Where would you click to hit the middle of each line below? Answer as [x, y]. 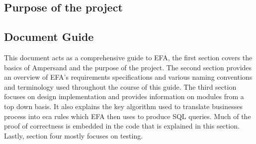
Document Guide [49, 37]
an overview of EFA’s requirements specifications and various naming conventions [128, 77]
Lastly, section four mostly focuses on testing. [74, 135]
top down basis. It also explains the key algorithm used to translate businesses [123, 106]
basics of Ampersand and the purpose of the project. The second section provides [128, 67]
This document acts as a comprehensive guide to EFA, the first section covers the [128, 57]
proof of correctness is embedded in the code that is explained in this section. [122, 126]
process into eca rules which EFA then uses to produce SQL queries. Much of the [128, 116]
